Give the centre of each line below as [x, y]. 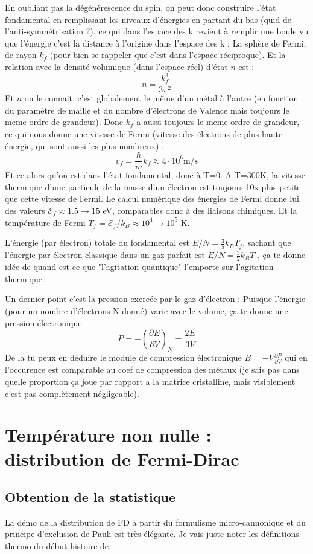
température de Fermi [45, 222]
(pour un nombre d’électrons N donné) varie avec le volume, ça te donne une [147, 311]
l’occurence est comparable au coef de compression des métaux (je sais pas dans [152, 369]
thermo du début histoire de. [58, 546]
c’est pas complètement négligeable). [72, 393]
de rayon [21, 55]
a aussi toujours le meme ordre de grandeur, [218, 122]
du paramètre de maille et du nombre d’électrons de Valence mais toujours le [147, 110]
